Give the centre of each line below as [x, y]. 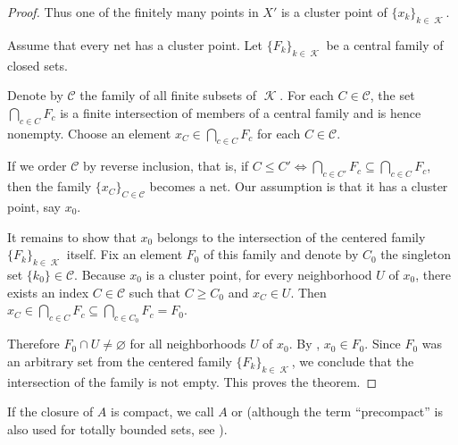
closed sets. [37, 65]
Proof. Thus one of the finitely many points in [133, 12]
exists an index [48, 292]
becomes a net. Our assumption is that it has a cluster [299, 186]
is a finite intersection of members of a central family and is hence [241, 112]
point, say [34, 206]
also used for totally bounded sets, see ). [117, 428]
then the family [50, 186]
